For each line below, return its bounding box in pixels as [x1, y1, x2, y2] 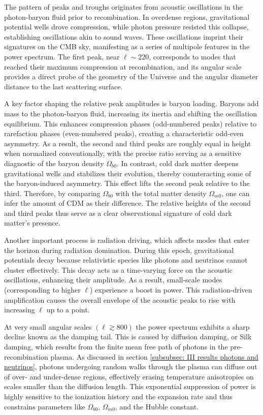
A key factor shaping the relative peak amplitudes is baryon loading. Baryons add [4, 98, 259, 109]
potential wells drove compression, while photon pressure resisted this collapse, [4, 21, 249, 32]
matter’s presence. [4, 217, 60, 228]
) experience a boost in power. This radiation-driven [89, 284, 252, 295]
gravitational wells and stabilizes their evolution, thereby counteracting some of [4, 168, 251, 178]
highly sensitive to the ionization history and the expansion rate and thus [4, 391, 233, 401]
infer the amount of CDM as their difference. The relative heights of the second [4, 198, 251, 208]
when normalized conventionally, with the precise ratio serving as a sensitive [4, 148, 241, 158]
